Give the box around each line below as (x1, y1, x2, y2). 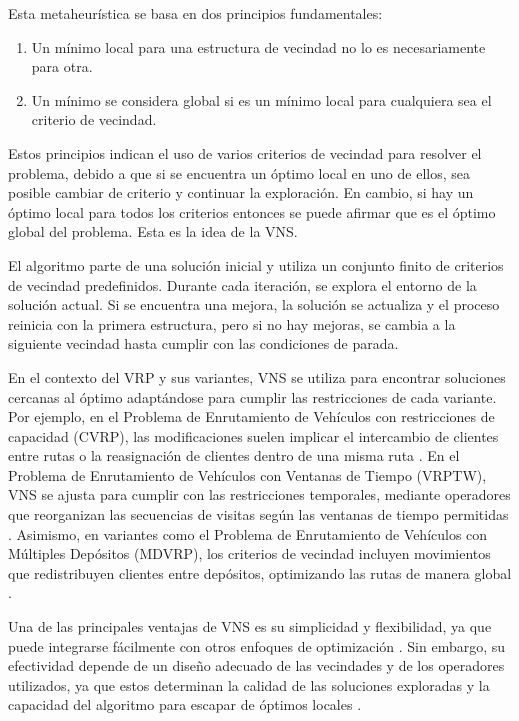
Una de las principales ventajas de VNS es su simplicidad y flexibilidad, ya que (8, 616, 492, 637)
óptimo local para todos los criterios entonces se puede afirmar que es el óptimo (8, 201, 496, 222)
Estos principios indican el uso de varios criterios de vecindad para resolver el (8, 142, 482, 163)
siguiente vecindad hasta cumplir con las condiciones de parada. (8, 333, 399, 354)
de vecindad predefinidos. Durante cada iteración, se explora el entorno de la (8, 274, 477, 295)
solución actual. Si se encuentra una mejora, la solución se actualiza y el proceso (8, 294, 500, 315)
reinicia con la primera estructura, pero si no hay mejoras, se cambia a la (8, 313, 456, 334)
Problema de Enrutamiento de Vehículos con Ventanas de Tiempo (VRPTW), (8, 464, 487, 485)
